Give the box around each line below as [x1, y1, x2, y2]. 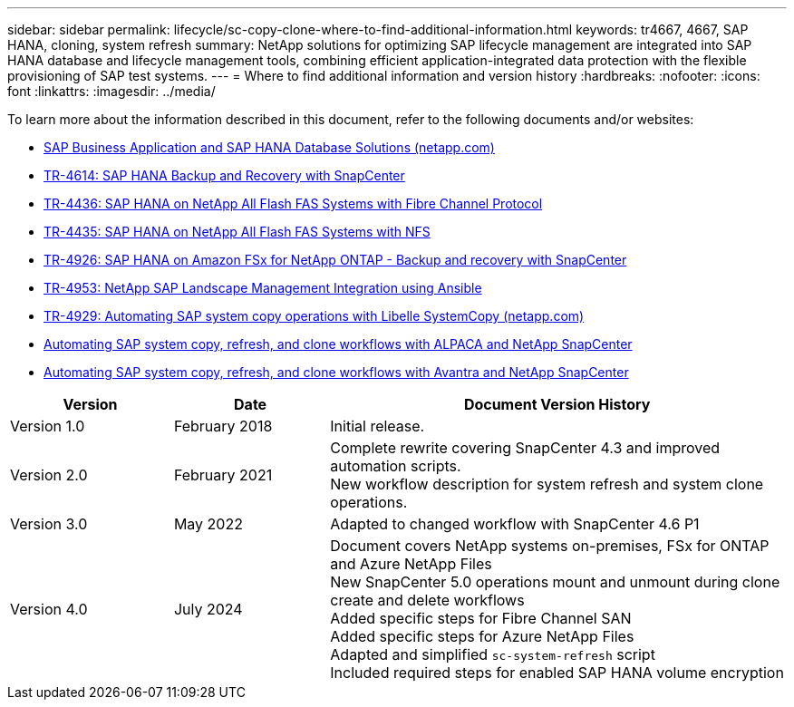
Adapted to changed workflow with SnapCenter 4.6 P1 [330, 515, 700, 533]
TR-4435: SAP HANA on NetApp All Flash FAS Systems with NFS [44, 224, 431, 239]
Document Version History [463, 395, 651, 413]
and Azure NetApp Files [330, 555, 492, 573]
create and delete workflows [330, 591, 525, 609]
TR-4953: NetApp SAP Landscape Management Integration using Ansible [44, 280, 482, 295]
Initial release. [330, 417, 425, 435]
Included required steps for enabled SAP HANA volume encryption [330, 663, 784, 682]
